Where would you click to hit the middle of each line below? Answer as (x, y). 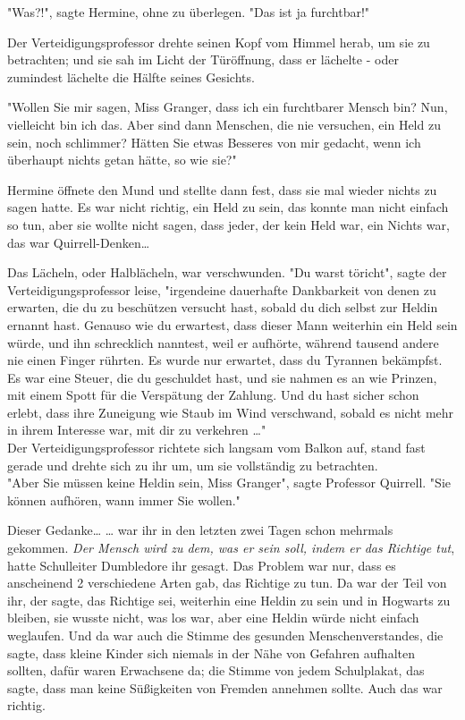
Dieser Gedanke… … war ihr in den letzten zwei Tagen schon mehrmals (200, 530)
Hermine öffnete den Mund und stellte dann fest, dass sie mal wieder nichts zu (222, 189)
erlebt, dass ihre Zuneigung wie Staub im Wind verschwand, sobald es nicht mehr (231, 412)
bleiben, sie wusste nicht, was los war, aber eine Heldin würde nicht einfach (213, 618)
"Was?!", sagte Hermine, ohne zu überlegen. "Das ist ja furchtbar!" (189, 12)
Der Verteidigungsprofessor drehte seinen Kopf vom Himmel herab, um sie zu (219, 42)
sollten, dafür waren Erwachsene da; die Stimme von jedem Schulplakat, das (216, 670)
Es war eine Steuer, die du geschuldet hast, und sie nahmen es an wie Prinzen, (222, 377)
